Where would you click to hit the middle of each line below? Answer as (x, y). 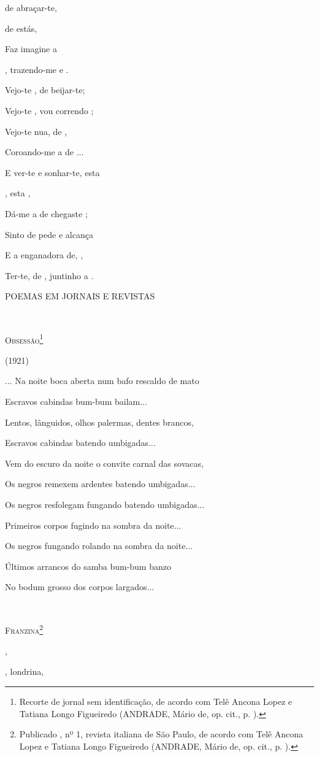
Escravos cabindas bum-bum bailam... (76, 401)
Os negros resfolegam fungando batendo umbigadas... (105, 504)
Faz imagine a (31, 49)
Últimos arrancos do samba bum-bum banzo (88, 566)
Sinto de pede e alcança (49, 234)
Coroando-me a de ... (44, 152)
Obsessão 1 (24, 339)
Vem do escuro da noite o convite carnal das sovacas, (104, 463)
